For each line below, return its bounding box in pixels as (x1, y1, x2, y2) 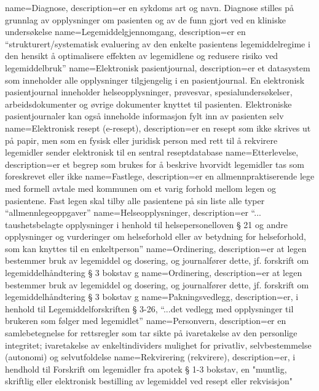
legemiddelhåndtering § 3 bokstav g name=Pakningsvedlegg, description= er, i (5, 290, 299, 303)
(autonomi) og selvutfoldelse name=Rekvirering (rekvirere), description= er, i (5, 350, 296, 363)
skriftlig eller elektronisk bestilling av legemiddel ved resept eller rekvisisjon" (5, 374, 293, 387)
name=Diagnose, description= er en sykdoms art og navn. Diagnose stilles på (5, 1, 294, 14)
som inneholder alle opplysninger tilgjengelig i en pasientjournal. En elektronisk (5, 73, 305, 86)
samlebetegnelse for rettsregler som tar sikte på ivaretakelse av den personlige (5, 326, 297, 339)
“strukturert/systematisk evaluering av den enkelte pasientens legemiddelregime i (5, 37, 310, 50)
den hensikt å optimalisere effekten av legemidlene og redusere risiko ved (5, 49, 278, 62)
